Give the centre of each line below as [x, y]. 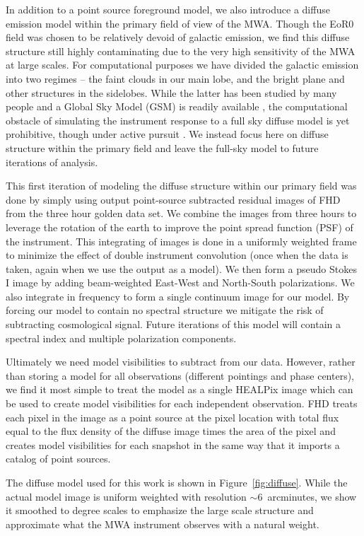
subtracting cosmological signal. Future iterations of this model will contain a [173, 324]
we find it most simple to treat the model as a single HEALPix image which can [180, 389]
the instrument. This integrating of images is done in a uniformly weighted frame [181, 241]
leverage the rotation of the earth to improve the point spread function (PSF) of [180, 227]
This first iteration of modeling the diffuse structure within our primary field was [181, 186]
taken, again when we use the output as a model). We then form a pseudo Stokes [181, 268]
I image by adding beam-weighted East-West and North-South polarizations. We [180, 282]
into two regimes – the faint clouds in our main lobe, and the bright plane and [175, 78]
